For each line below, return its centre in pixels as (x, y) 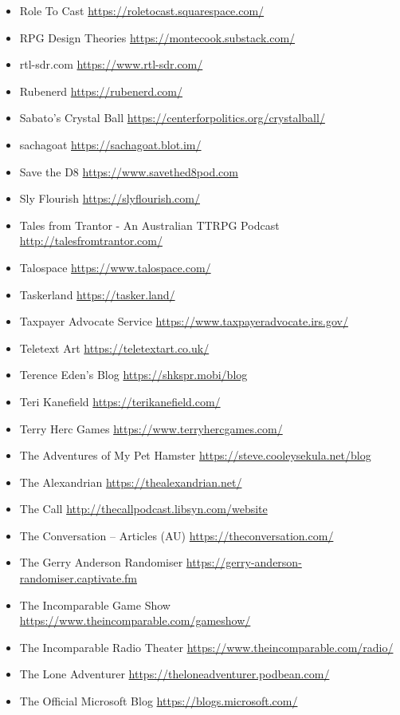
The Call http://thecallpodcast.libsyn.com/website (143, 509)
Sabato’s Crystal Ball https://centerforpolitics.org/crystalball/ (172, 118)
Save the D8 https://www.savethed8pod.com (129, 171)
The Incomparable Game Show (95, 604)
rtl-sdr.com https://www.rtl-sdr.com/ (111, 64)
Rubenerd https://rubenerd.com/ (101, 91)
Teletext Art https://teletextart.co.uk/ (114, 348)
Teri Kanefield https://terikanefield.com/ (120, 401)
